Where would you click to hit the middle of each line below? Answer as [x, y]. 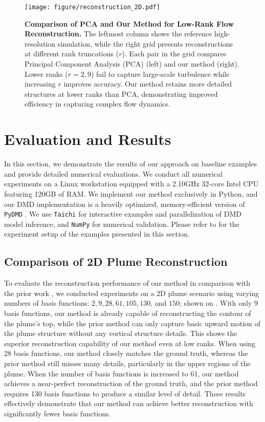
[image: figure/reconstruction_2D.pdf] [92, 7]
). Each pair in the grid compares [174, 54]
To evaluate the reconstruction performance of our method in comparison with [127, 283]
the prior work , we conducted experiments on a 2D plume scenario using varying [132, 293]
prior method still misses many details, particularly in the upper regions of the [127, 363]
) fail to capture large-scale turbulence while [160, 73]
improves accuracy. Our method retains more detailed [148, 84]
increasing [40, 84]
